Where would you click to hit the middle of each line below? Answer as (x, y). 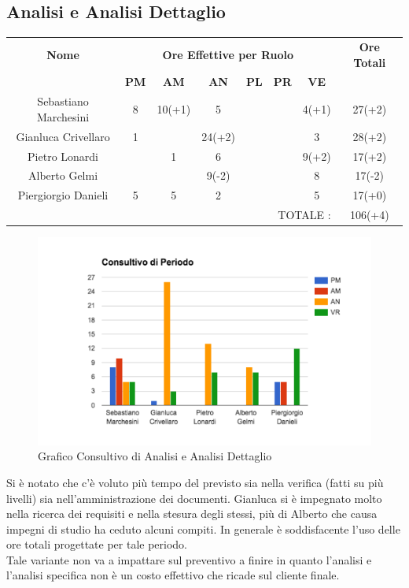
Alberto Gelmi (63, 175)
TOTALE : (304, 215)
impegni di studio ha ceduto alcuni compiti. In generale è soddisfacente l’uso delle (203, 528)
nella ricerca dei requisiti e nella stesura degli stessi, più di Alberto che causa (192, 514)
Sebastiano (63, 101)
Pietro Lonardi (63, 156)
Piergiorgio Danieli (63, 195)
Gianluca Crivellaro (63, 136)
